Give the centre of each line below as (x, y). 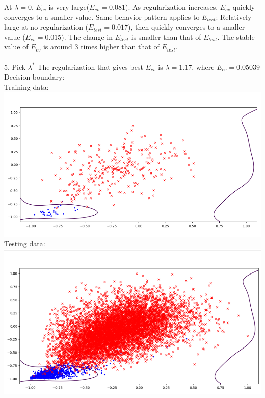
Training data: (26, 86)
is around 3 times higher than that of (101, 47)
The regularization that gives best (90, 67)
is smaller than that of (166, 36)
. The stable (236, 36)
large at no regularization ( (46, 27)
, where (203, 67)
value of (16, 47)
